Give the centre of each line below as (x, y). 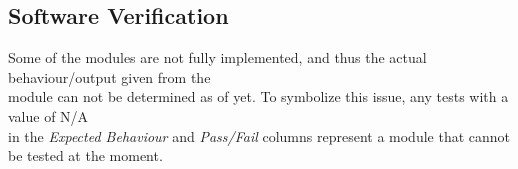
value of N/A (48, 115)
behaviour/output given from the (109, 76)
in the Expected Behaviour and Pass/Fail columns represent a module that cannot (259, 135)
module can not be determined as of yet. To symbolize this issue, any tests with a (258, 96)
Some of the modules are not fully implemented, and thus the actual (217, 57)
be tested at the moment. (85, 155)
